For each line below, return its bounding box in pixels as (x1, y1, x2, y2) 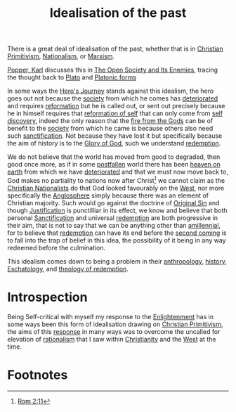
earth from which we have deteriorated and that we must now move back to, (7, 167, 228, 176)
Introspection (7, 290, 88, 305)
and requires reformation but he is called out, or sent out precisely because (7, 102, 225, 110)
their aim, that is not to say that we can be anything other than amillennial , (7, 221, 221, 229)
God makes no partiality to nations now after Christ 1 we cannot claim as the (7, 175, 225, 184)
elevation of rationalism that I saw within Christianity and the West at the (7, 335, 216, 343)
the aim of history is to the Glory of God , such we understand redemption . (7, 139, 221, 148)
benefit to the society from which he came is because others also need (7, 124, 214, 133)
